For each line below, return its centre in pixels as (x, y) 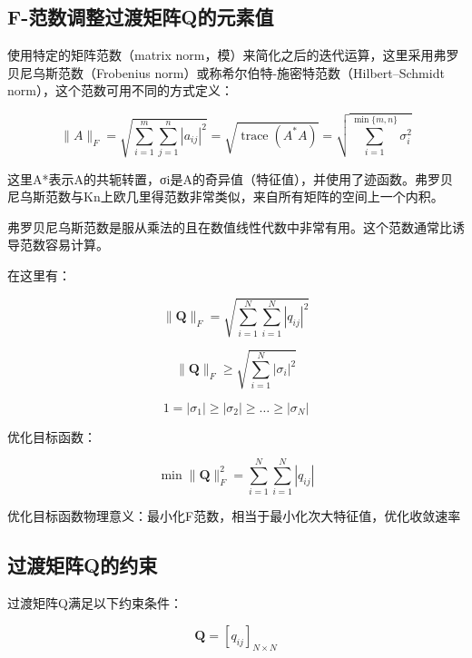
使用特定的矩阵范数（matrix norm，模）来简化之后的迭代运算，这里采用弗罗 (233, 55)
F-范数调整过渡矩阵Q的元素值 (141, 17)
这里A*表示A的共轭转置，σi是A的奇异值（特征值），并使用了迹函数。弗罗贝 (230, 178)
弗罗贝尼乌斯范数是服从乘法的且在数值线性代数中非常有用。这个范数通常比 (230, 226)
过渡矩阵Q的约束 (83, 565)
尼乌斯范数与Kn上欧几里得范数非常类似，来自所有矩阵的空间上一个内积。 (226, 196)
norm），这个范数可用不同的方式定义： (120, 90)
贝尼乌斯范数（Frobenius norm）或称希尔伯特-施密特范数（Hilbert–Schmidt (226, 72)
